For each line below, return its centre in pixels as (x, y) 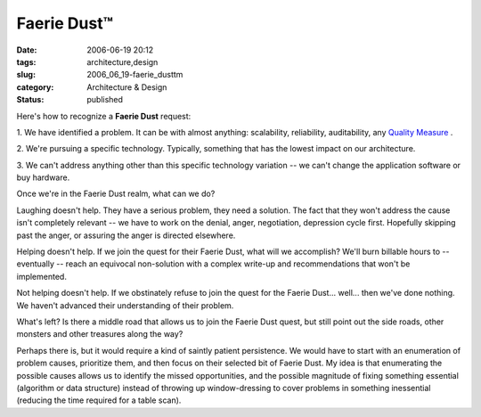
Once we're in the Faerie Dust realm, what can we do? (116, 194)
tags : (26, 61)
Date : (27, 50)
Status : (30, 100)
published (105, 100)
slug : (26, 75)
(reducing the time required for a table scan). (99, 400)
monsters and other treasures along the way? (100, 334)
